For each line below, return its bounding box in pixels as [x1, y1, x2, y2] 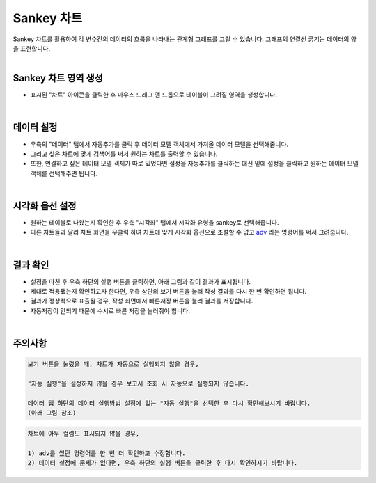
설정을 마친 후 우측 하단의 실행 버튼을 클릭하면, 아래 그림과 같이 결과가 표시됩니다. [30, 277, 251, 285]
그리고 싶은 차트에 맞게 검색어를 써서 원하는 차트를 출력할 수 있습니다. [30, 150, 218, 158]
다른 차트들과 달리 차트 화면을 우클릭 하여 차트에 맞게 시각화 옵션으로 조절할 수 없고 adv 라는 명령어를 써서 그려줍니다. [30, 228, 349, 237]
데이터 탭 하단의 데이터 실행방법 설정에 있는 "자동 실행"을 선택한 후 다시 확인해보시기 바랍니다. [27, 399, 311, 407]
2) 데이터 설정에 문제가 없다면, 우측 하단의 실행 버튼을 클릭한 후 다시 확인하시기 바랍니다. [27, 459, 298, 466]
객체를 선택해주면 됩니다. [30, 169, 97, 177]
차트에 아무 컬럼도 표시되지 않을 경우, [27, 429, 140, 438]
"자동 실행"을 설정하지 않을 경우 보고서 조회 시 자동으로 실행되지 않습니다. [27, 380, 250, 388]
